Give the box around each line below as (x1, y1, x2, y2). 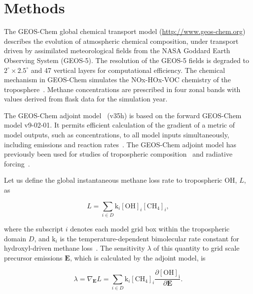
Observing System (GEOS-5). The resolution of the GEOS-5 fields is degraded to (4, 55, 249, 65)
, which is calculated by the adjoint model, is (70, 252, 206, 262)
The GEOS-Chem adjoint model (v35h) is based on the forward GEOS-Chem (4, 110, 242, 120)
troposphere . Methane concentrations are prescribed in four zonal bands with (4, 84, 241, 94)
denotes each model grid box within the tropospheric (70, 223, 230, 233)
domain (4, 233, 27, 243)
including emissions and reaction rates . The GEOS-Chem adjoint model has (4, 139, 236, 149)
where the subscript (4, 223, 64, 233)
